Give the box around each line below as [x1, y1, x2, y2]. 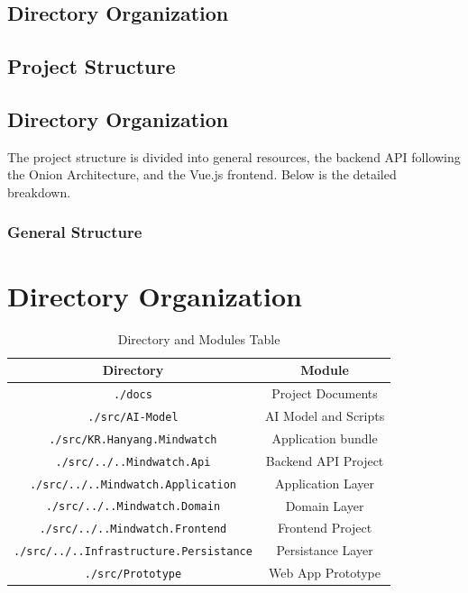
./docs [113, 388, 152, 401]
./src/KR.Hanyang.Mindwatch [49, 433, 217, 446]
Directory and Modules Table [117, 329, 280, 348]
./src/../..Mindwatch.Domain [45, 500, 221, 514]
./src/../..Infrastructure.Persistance [14, 545, 252, 559]
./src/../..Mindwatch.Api [55, 455, 211, 469]
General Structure [7, 221, 142, 243]
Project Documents [271, 383, 378, 402]
